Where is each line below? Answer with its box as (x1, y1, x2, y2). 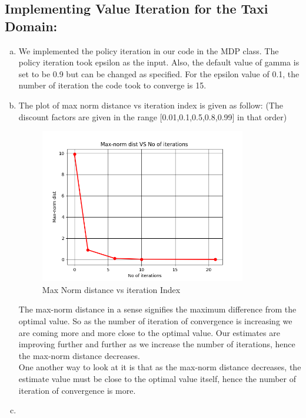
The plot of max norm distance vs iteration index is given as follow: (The (18, 98, 283, 111)
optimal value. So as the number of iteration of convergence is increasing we (18, 315, 292, 327)
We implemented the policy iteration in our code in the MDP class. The (18, 44, 279, 57)
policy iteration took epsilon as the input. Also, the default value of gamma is (18, 56, 300, 68)
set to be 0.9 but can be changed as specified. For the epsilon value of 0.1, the (18, 67, 300, 80)
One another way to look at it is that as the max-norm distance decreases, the (18, 361, 301, 373)
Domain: (5, 17, 58, 35)
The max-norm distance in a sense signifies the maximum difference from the (18, 303, 297, 315)
